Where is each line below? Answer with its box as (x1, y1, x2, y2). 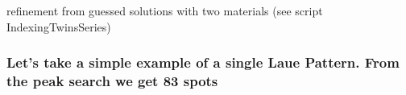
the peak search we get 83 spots (6, 71, 218, 91)
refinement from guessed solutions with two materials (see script (6, 2, 323, 19)
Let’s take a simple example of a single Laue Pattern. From (6, 52, 400, 72)
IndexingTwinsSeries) (6, 18, 111, 35)
